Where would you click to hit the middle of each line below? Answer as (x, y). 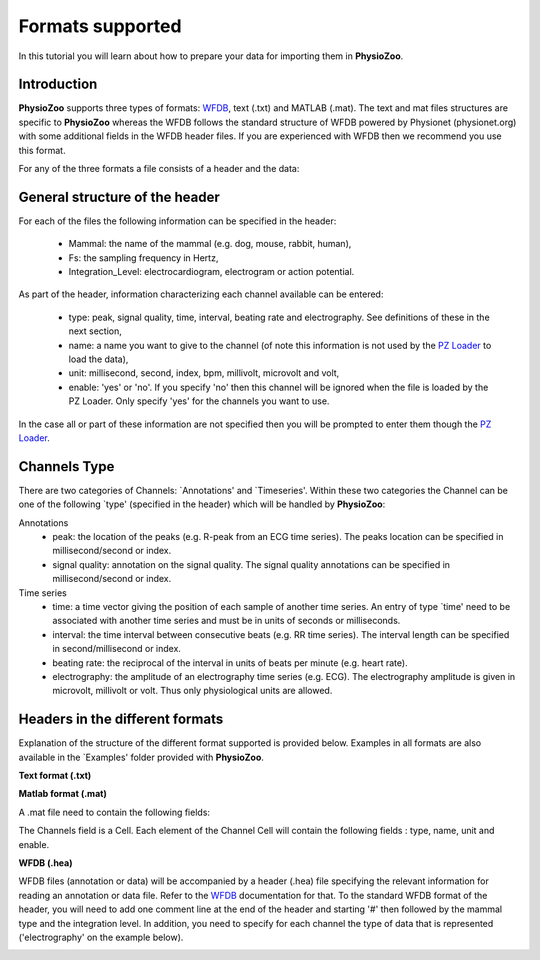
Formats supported (100, 26)
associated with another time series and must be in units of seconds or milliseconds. (226, 621)
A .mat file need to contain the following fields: (114, 812)
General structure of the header (119, 196)
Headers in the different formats (121, 719)
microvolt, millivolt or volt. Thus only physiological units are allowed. (192, 691)
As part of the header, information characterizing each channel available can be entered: (201, 294)
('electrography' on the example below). (101, 937)
